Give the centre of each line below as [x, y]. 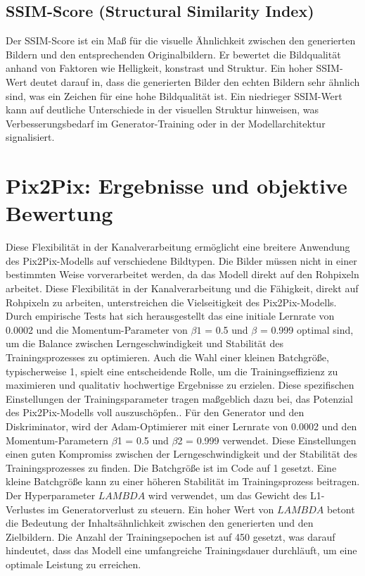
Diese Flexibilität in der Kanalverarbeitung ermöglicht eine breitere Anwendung [178, 247]
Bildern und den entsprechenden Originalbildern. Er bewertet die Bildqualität [173, 54]
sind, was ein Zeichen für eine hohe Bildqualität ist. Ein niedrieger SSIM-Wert [174, 95]
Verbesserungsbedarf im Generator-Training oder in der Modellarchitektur [166, 123]
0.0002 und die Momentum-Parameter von [97, 329]
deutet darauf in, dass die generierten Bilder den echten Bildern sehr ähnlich [195, 81]
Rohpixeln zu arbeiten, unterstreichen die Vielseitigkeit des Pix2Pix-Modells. [171, 302]
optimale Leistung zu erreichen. [73, 564]
